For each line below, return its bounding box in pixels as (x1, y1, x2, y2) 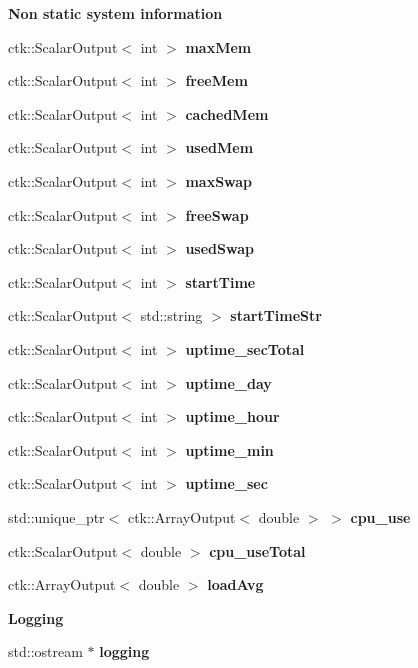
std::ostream (8, 641, 83, 662)
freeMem (185, 70, 248, 91)
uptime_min (185, 439, 274, 460)
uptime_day (185, 372, 272, 393)
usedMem (185, 137, 254, 158)
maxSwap (185, 170, 253, 191)
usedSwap (185, 238, 254, 259)
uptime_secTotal (185, 338, 305, 359)
